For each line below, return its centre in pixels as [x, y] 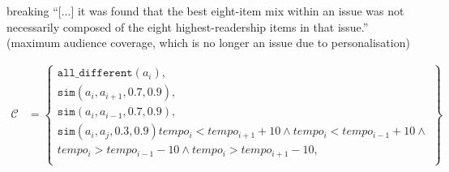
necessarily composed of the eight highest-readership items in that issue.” [188, 26]
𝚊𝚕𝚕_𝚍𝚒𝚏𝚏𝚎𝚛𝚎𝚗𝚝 [95, 73]
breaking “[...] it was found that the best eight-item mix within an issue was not [205, 11]
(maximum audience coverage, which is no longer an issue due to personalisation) [208, 43]
